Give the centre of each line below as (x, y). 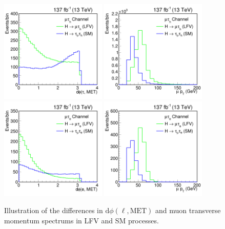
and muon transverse (188, 210)
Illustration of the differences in (54, 210)
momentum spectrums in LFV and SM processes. (81, 220)
